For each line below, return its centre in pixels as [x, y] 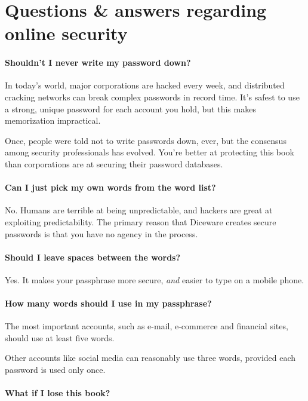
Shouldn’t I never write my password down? [98, 62]
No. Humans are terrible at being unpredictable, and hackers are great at [139, 210]
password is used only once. [55, 370]
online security [66, 33]
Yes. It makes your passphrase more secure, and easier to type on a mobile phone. [155, 279]
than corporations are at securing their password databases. [114, 163]
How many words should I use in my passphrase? [108, 303]
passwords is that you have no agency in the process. [101, 233]
